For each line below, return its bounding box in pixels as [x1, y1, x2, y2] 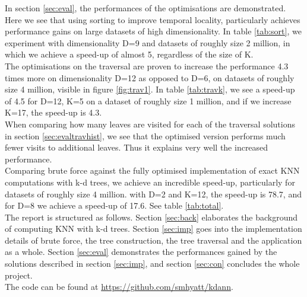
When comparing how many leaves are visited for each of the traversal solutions [5, 117, 295, 130]
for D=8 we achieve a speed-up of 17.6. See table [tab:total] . [5, 199, 224, 212]
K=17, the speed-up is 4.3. [5, 106, 102, 119]
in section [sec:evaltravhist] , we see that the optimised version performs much [5, 129, 286, 142]
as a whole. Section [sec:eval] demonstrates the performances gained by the [5, 245, 277, 258]
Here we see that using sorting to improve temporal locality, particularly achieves [5, 13, 300, 25]
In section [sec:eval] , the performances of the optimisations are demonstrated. [5, 2, 286, 14]
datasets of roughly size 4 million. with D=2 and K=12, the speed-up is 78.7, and [5, 187, 302, 200]
